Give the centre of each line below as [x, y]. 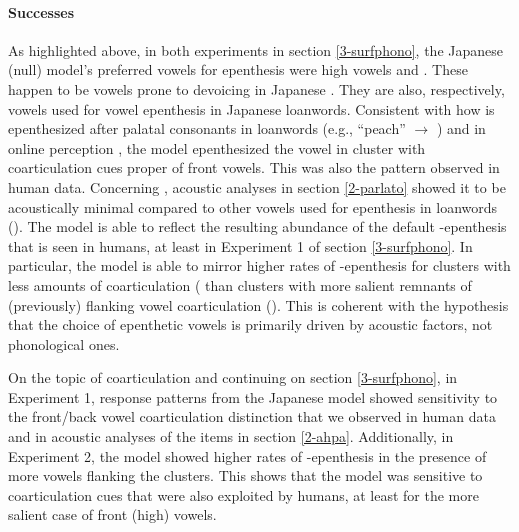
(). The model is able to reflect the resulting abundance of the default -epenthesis [257, 226]
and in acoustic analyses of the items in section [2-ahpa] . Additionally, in [231, 436]
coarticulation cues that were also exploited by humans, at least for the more [243, 494]
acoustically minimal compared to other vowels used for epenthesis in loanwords [253, 206]
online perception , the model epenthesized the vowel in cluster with [217, 147]
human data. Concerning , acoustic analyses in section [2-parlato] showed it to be [257, 186]
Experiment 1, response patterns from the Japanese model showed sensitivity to [253, 396]
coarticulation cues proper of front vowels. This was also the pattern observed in [254, 167]
